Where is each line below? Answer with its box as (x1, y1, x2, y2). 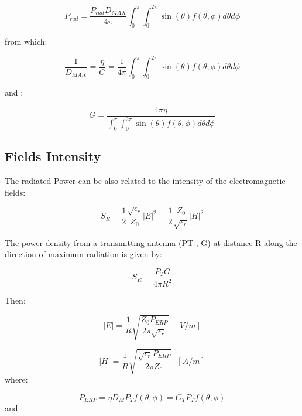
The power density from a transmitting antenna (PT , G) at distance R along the (5, 236, 297, 248)
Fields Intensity (5, 147, 101, 165)
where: (5, 373, 28, 385)
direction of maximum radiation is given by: (5, 248, 162, 260)
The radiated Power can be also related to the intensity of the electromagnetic (5, 175, 286, 187)
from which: (5, 35, 47, 47)
